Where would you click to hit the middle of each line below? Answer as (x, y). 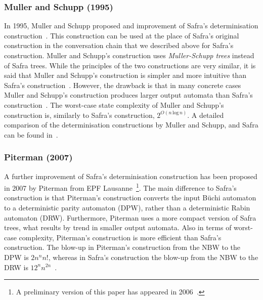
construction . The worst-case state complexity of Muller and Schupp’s (114, 104)
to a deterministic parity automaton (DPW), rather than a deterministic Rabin (127, 207)
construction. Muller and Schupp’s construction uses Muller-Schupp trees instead (129, 55)
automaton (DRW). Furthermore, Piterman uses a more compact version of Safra (130, 217)
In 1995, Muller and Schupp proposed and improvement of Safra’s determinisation (131, 26)
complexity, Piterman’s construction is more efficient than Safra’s (120, 237)
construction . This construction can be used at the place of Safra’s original (122, 35)
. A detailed (206, 115)
